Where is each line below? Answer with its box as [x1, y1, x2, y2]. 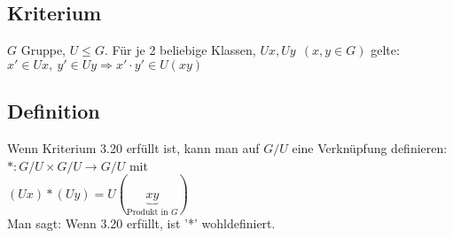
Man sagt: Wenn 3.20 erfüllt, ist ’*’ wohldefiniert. [7, 214, 276, 233]
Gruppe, [20, 41, 66, 59]
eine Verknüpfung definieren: [292, 139, 448, 157]
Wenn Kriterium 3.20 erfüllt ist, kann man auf [7, 139, 260, 157]
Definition [7, 97, 100, 125]
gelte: [371, 41, 400, 59]
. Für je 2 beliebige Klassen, [104, 41, 256, 59]
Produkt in [127, 207, 168, 217]
